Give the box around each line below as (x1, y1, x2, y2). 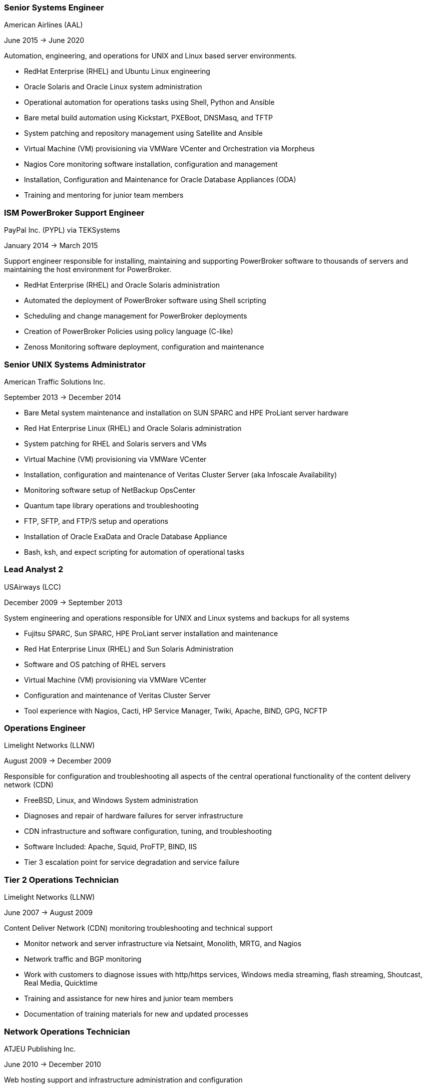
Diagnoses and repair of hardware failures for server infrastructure (24, 811, 243, 820)
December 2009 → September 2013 (4, 598, 122, 607)
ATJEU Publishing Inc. (4, 1044, 76, 1053)
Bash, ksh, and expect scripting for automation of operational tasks (24, 547, 245, 556)
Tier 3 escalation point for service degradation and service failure (24, 858, 240, 867)
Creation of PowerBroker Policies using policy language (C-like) (24, 327, 233, 336)
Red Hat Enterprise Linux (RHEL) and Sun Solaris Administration (24, 644, 234, 653)
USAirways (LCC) (4, 582, 61, 591)
